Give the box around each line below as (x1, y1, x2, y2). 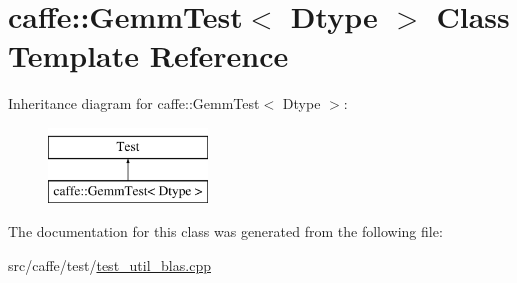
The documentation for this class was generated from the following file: (8, 221, 443, 242)
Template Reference (8, 35, 289, 76)
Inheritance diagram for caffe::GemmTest (8, 93, 260, 114)
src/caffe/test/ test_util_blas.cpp (8, 254, 211, 275)
